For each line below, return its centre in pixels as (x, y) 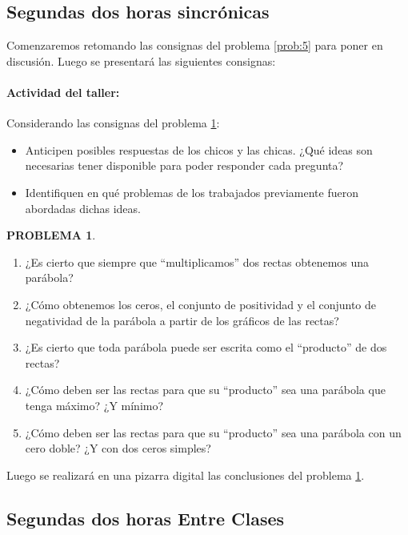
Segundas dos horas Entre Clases (146, 518)
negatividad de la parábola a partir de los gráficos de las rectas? (182, 320)
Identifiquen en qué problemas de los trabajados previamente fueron (192, 192)
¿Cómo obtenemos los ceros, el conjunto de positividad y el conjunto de (201, 304)
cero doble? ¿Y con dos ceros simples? (118, 448)
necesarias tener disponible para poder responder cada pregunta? (184, 165)
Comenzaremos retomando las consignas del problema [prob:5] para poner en (195, 45)
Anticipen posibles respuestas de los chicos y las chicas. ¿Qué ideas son (199, 149)
